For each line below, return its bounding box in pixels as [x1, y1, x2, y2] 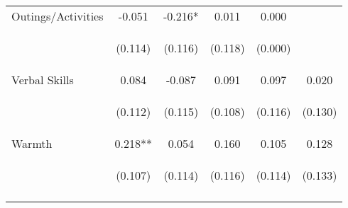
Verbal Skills [11, 71, 74, 88]
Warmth [11, 135, 53, 151]
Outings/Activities [11, 8, 104, 24]
